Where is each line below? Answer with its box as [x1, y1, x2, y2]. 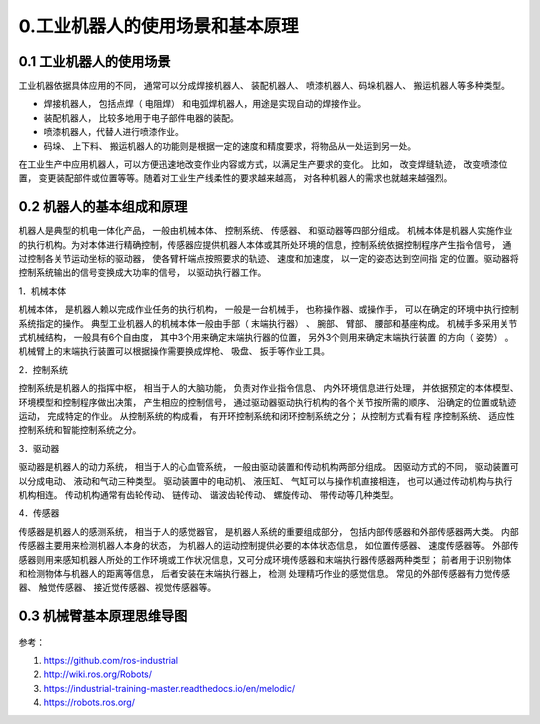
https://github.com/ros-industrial [43, 655, 179, 667]
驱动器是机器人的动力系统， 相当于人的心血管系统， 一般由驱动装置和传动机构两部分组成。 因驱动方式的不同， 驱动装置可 [18, 461, 519, 473]
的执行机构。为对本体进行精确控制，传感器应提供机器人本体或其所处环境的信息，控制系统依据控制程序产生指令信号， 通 [18, 238, 512, 250]
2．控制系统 [18, 363, 69, 375]
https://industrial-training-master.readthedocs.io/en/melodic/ [43, 682, 296, 694]
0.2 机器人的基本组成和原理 [18, 198, 188, 215]
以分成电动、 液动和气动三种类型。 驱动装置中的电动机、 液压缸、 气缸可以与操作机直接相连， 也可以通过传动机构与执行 [18, 475, 513, 487]
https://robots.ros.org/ [43, 696, 135, 709]
